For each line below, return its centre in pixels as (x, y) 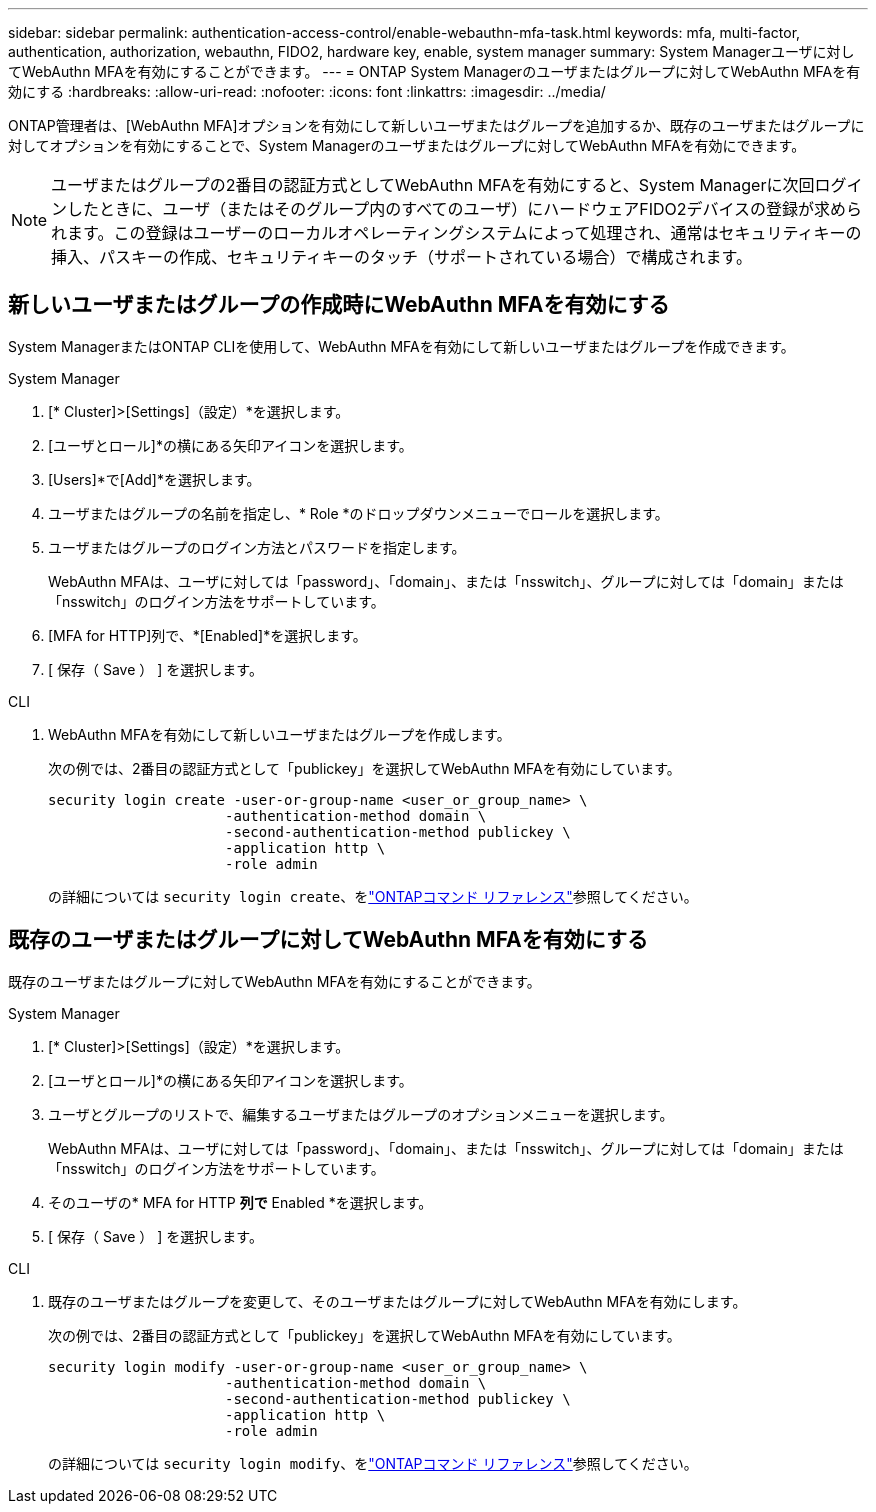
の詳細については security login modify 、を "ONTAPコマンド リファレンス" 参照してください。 (373, 1463)
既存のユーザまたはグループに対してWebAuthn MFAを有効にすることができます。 (274, 981)
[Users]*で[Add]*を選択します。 (154, 479)
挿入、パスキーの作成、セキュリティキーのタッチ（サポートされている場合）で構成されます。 (402, 257)
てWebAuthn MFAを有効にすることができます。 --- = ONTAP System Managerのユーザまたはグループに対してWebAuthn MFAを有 (434, 71)
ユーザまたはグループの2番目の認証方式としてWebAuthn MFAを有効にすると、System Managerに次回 (433, 185)
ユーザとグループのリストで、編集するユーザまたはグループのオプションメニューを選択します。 (361, 1114)
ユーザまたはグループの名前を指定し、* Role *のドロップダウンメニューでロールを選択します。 (358, 513)
